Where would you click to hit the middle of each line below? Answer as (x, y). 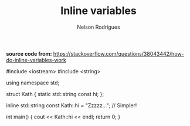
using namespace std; (33, 83)
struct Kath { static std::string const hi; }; (55, 94)
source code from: (29, 53)
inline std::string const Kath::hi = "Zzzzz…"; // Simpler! (72, 105)
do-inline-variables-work (36, 60)
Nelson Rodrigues (99, 27)
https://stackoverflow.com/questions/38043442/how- (118, 53)
